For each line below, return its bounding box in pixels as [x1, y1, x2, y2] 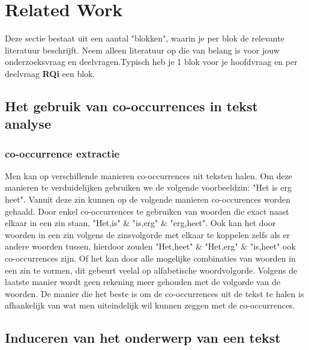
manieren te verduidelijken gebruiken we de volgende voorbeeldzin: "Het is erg [5, 181, 292, 194]
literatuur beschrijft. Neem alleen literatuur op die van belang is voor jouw [5, 43, 280, 56]
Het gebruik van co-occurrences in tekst [5, 96, 258, 115]
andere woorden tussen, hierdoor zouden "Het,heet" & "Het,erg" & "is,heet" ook [5, 240, 296, 253]
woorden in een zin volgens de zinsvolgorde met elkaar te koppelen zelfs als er [5, 228, 290, 241]
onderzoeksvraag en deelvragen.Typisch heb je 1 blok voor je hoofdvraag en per [5, 55, 298, 68]
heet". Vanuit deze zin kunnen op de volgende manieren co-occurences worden [5, 193, 290, 206]
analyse [5, 114, 51, 133]
